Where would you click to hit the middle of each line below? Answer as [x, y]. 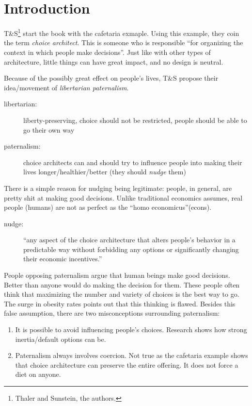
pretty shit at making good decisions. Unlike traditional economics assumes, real [123, 197]
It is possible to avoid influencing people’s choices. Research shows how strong [131, 330]
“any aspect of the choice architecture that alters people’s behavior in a [129, 240]
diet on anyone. [38, 374]
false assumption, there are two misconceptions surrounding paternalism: [112, 313]
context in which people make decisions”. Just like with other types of [107, 52]
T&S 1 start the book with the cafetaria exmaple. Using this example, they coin [122, 32]
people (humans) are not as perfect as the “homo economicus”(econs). [108, 207]
